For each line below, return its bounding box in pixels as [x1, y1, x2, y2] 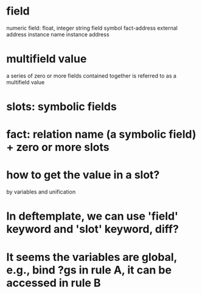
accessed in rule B [6, 276, 102, 289]
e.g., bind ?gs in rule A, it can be [6, 263, 172, 277]
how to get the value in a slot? [6, 168, 160, 182]
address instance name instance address [6, 30, 110, 38]
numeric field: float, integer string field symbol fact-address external [6, 24, 178, 32]
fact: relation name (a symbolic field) [6, 127, 197, 141]
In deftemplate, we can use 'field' [6, 209, 178, 223]
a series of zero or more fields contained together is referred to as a [6, 72, 176, 79]
